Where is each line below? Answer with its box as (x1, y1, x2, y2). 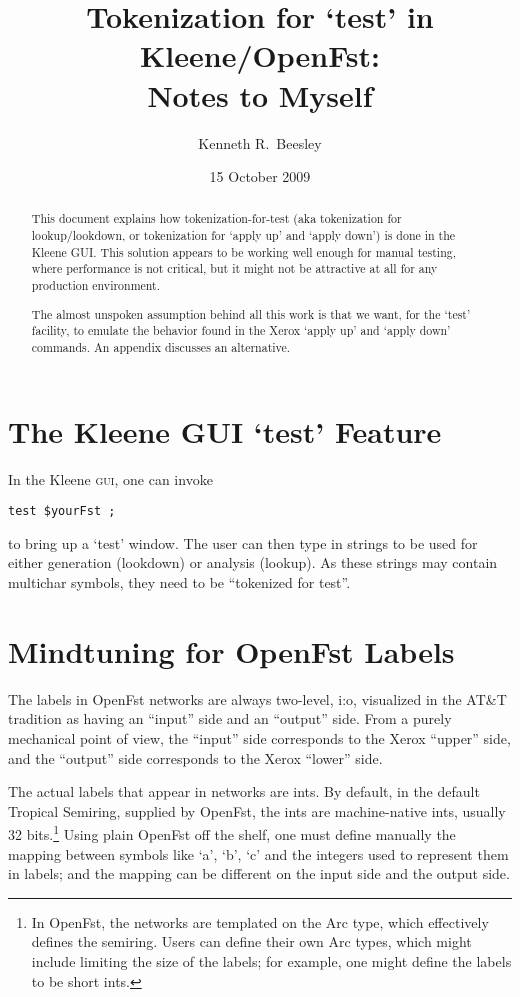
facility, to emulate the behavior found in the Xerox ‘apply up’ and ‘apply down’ (31, 322, 451, 339)
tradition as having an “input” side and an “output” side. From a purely (8, 708, 452, 729)
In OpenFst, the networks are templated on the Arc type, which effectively (31, 911, 489, 932)
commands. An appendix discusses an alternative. (31, 338, 291, 355)
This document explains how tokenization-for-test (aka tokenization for (31, 210, 402, 227)
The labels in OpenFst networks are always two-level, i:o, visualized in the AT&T (8, 688, 507, 709)
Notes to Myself (147, 74, 373, 115)
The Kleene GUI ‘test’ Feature (8, 410, 442, 451)
